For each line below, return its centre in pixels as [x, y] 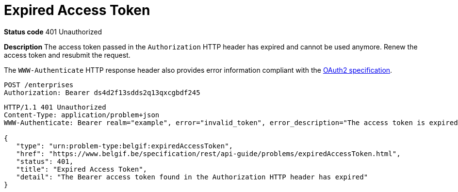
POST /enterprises [39, 85]
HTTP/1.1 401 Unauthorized [55, 107]
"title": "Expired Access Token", [82, 169]
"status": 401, [45, 161]
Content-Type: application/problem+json [82, 115]
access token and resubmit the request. [67, 55]
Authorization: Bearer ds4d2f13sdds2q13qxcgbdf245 [102, 92]
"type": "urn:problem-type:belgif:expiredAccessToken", [125, 146]
